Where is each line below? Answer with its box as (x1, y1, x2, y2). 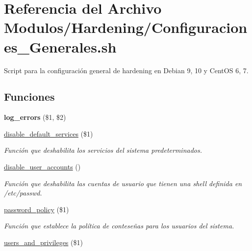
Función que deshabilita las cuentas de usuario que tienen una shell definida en (4, 178, 242, 188)
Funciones (4, 89, 55, 104)
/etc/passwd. (4, 188, 42, 198)
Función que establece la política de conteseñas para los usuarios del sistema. (4, 221, 234, 231)
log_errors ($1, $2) (4, 112, 66, 122)
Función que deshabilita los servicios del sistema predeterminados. (4, 145, 202, 155)
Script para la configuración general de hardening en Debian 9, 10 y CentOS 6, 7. (4, 65, 249, 75)
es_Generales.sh (4, 36, 117, 56)
